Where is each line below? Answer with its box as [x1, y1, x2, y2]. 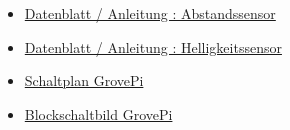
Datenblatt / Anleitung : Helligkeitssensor [24, 36, 282, 57]
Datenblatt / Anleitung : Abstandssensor [24, 3, 276, 23]
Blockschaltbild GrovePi [24, 103, 173, 124]
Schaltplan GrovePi [24, 70, 144, 91]
